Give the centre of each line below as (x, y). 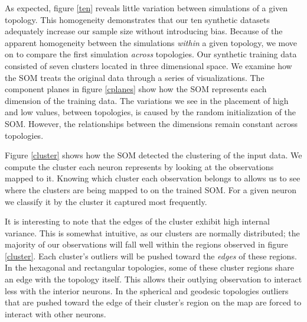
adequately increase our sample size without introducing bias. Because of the (144, 31)
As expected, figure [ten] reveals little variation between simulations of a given (146, 8)
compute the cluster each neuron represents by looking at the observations (139, 166)
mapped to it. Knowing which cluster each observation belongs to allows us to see (153, 178)
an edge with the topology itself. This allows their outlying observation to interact (153, 279)
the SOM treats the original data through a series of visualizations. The (135, 77)
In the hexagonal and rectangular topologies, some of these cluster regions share (149, 267)
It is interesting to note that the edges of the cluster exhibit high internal (137, 221)
